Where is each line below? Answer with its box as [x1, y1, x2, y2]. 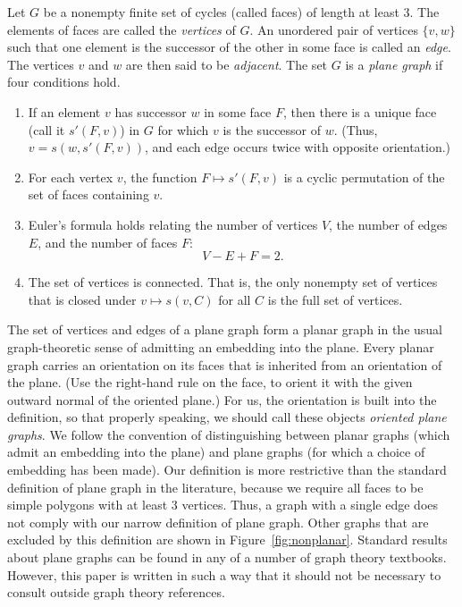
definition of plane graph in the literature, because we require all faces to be [7, 477, 424, 496]
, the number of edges [329, 215, 448, 233]
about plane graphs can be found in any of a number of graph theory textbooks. [7, 548, 447, 567]
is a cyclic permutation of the [283, 167, 445, 186]
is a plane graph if [345, 55, 443, 73]
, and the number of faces [38, 232, 178, 251]
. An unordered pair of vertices [249, 20, 418, 38]
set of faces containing [28, 185, 149, 204]
